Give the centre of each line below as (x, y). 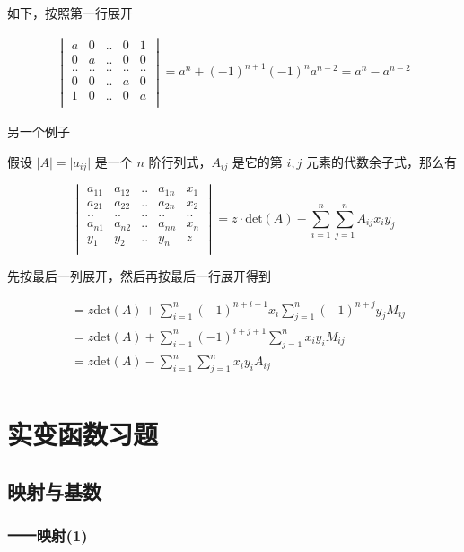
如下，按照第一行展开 (70, 13)
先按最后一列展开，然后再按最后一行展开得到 (139, 275)
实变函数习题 (83, 434)
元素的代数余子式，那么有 (382, 161)
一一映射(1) (48, 535)
